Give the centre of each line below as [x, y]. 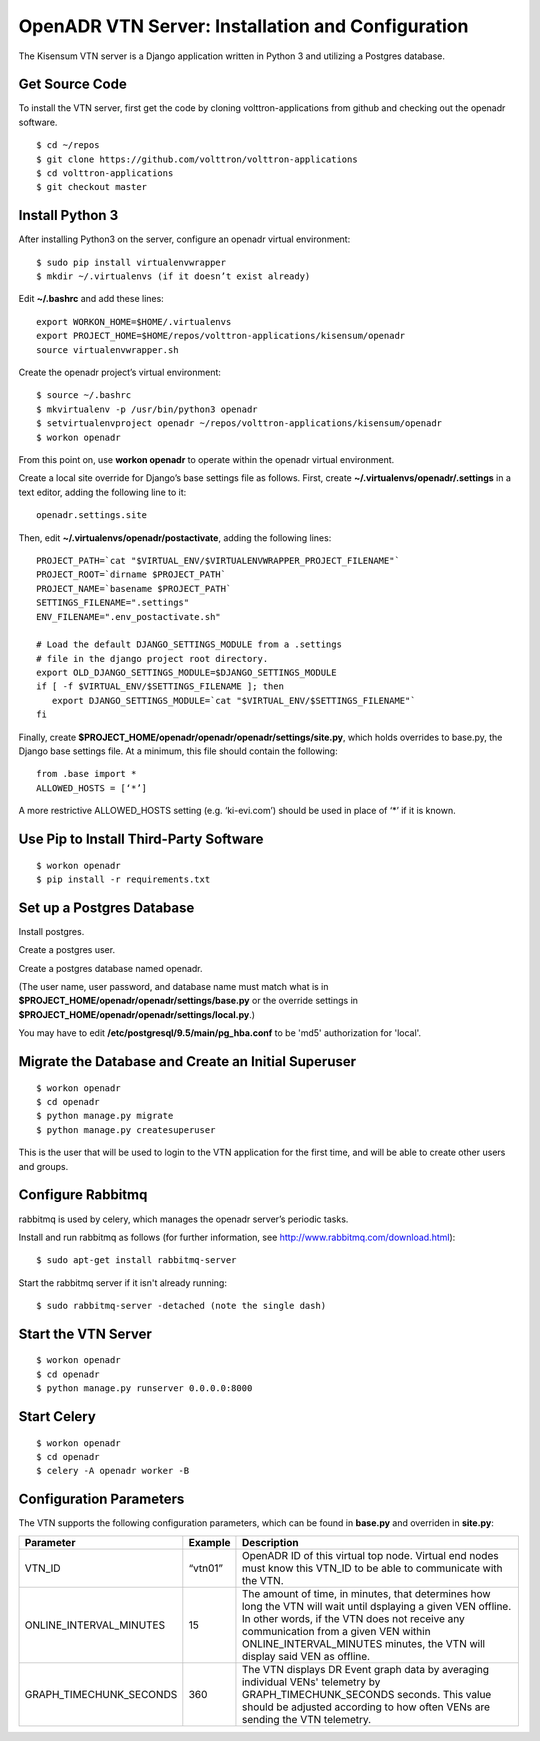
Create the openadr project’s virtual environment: [120, 372]
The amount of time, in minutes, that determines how [366, 1593]
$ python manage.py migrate [105, 1116]
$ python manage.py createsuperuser [126, 1129]
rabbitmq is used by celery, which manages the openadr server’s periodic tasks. [183, 1219]
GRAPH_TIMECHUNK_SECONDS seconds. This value [366, 1694]
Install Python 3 [68, 215]
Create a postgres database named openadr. [111, 968]
